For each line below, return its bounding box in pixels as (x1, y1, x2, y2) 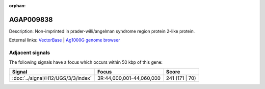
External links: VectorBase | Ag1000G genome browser (9, 37, 120, 43)
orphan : (9, 3, 26, 8)
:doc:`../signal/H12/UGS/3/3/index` (12, 74, 92, 81)
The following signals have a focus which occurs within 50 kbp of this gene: (9, 59, 163, 65)
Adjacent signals (9, 49, 50, 56)
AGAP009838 (9, 15, 53, 24)
